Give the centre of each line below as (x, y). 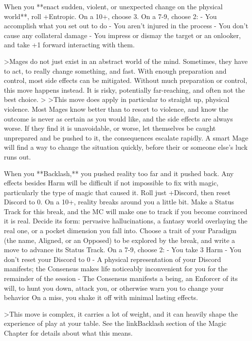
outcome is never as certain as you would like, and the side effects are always (118, 118)
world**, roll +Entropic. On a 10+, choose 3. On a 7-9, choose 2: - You (110, 16)
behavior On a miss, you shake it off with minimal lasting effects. (101, 297)
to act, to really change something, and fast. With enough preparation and (115, 70)
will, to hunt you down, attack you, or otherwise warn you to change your (114, 288)
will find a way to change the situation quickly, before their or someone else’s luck (126, 147)
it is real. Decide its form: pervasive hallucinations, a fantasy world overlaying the (126, 221)
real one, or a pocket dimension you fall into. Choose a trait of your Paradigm (120, 231)
